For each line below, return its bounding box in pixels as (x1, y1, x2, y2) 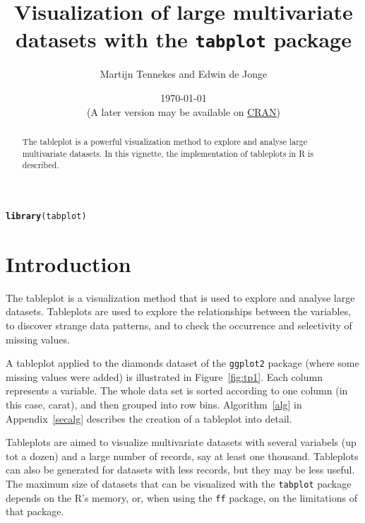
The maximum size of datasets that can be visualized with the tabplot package (6, 476, 352, 490)
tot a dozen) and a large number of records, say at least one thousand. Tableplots (6, 448, 359, 463)
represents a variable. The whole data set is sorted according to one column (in (6, 383, 348, 398)
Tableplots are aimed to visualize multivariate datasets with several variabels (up (6, 435, 357, 449)
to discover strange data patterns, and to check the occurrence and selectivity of (6, 317, 352, 332)
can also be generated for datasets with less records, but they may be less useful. (6, 462, 355, 477)
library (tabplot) (6, 211, 87, 221)
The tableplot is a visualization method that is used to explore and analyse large (6, 290, 355, 305)
